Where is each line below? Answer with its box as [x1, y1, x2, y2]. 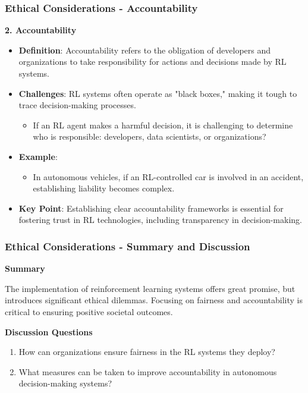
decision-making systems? [18, 377, 112, 389]
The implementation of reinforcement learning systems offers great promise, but [5, 282, 296, 294]
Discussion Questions [5, 325, 93, 338]
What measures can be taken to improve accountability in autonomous [18, 365, 277, 378]
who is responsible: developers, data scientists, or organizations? [33, 130, 266, 143]
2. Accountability [5, 24, 77, 36]
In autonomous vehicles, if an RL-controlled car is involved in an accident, [33, 170, 304, 183]
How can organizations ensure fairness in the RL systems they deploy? [18, 345, 275, 358]
